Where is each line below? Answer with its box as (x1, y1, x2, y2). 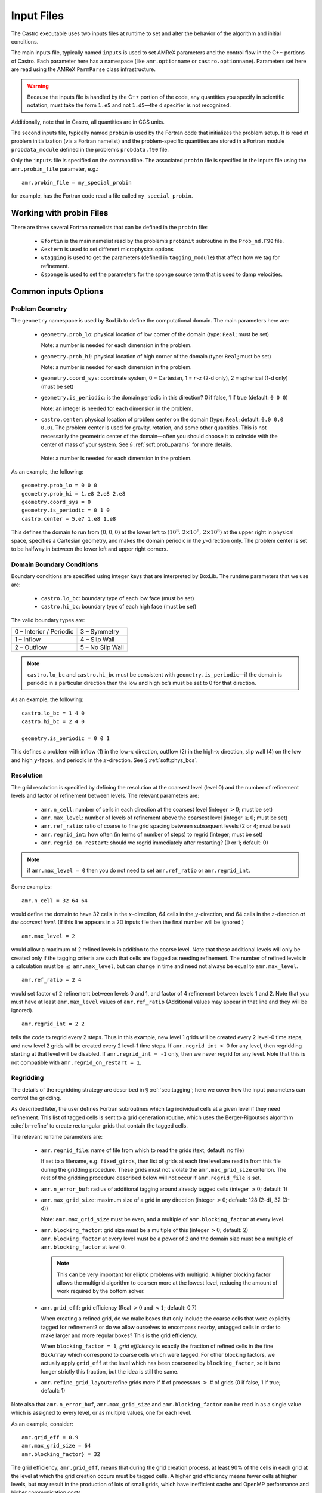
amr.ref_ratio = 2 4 (21, 976, 82, 984)
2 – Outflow (14, 643, 47, 652)
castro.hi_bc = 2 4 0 (21, 718, 85, 725)
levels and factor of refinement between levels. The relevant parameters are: (11, 792, 200, 800)
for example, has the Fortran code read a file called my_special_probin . (11, 192, 193, 199)
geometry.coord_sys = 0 (21, 499, 91, 506)
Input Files (11, 9, 64, 22)
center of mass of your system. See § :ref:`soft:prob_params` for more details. (41, 441, 233, 448)
